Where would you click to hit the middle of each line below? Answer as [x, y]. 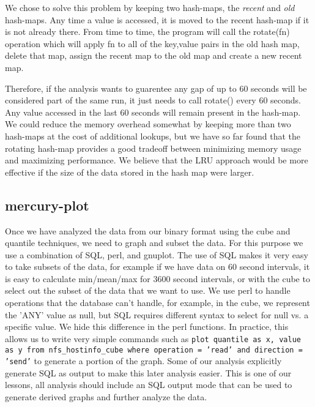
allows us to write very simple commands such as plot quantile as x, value [153, 338]
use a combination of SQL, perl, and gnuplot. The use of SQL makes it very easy [157, 254]
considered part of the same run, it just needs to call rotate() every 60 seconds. [153, 100]
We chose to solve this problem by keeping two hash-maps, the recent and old [150, 7]
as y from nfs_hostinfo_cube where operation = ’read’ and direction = [154, 350]
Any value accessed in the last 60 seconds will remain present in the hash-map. [153, 112]
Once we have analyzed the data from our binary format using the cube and [148, 230]
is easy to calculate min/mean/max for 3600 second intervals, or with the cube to [157, 278]
